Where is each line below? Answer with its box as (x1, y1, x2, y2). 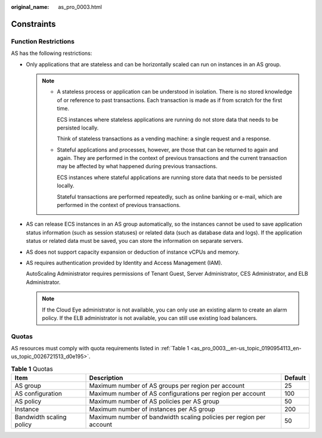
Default (284, 374, 306, 382)
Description (89, 374, 123, 382)
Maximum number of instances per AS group (89, 405, 216, 414)
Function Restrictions (11, 37, 75, 45)
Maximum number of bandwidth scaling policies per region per (89, 413, 266, 421)
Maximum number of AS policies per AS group (89, 397, 220, 406)
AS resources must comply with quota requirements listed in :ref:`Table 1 (11, 345, 190, 352)
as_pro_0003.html (58, 4, 103, 10)
